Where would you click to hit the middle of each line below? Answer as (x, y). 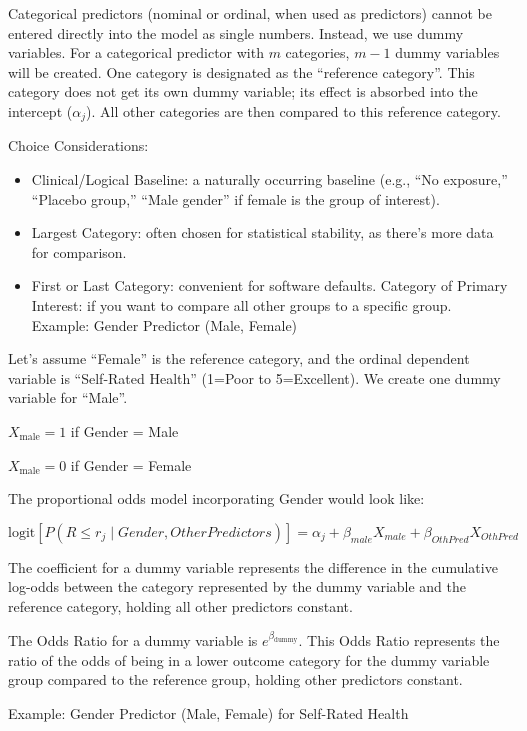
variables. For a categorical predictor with (136, 52)
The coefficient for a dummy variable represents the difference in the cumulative (253, 566)
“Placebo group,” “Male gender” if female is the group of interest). (235, 198)
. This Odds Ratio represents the (399, 639)
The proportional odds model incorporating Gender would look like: (216, 498)
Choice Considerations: (78, 145)
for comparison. (79, 251)
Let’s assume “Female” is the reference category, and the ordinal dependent (239, 358)
